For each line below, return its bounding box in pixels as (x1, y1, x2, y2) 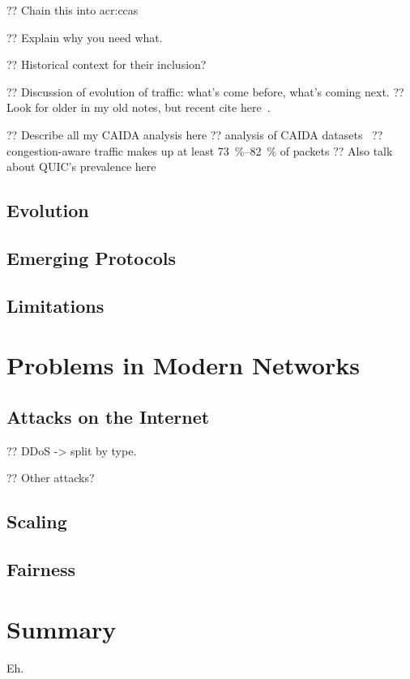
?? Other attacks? (6, 469, 95, 486)
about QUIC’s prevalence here (6, 158, 156, 175)
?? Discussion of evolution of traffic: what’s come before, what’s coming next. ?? (6, 83, 404, 100)
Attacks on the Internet (6, 404, 210, 429)
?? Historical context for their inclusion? (6, 56, 207, 73)
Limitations (6, 293, 105, 318)
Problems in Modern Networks (6, 348, 360, 382)
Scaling (6, 509, 67, 534)
